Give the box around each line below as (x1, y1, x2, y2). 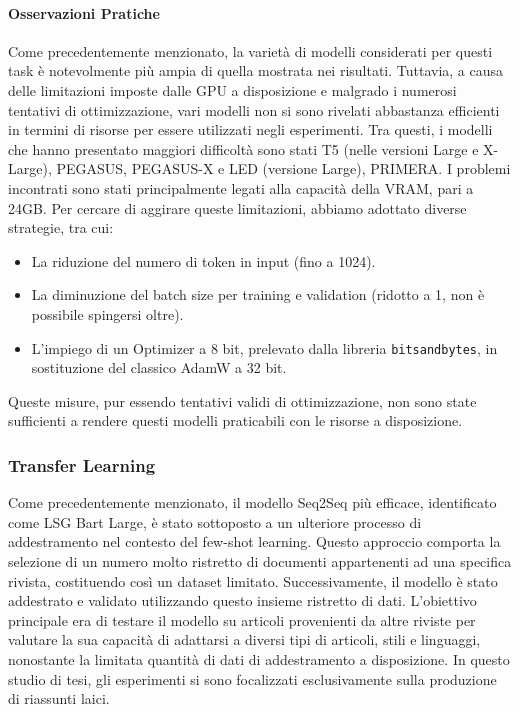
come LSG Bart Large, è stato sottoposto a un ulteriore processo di (8, 511, 422, 532)
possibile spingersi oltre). (31, 303, 184, 324)
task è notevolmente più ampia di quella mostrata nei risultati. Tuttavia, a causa (8, 60, 504, 81)
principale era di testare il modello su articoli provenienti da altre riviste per (8, 609, 476, 630)
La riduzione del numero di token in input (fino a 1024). (31, 250, 376, 271)
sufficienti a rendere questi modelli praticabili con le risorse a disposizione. (8, 410, 463, 431)
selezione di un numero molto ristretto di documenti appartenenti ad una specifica (8, 550, 512, 571)
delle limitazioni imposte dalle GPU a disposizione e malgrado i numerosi (8, 79, 457, 100)
